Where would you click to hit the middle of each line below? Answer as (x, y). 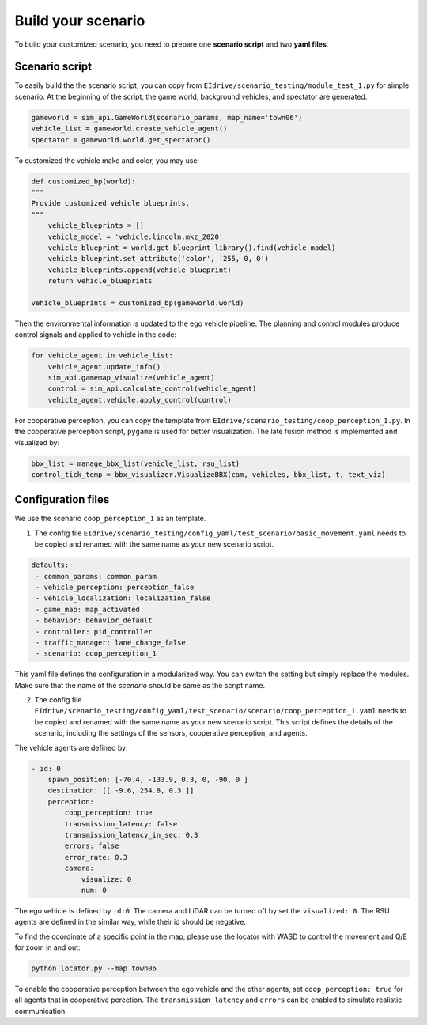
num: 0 (94, 890)
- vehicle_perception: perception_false (115, 587)
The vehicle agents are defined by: (71, 747)
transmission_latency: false (121, 824)
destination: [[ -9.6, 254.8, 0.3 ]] (121, 790)
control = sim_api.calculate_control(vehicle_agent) (152, 389)
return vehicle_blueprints (100, 281)
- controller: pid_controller (94, 632)
